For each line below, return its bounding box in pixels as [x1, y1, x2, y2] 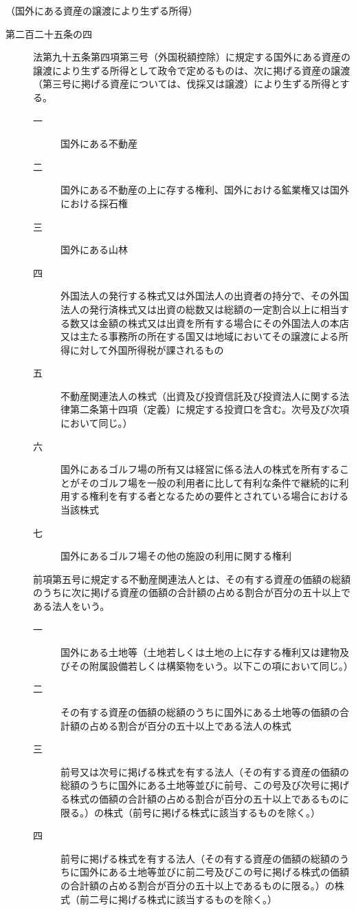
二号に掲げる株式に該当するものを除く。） [89, 891, 277, 906]
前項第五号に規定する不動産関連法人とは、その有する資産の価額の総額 [33, 571, 351, 586]
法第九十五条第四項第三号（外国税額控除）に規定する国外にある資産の [33, 50, 351, 64]
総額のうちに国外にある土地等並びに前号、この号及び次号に [60, 778, 330, 792]
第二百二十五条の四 [5, 26, 92, 41]
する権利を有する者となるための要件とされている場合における [69, 489, 349, 503]
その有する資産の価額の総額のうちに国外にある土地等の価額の [60, 704, 340, 719]
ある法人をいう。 [33, 599, 110, 613]
